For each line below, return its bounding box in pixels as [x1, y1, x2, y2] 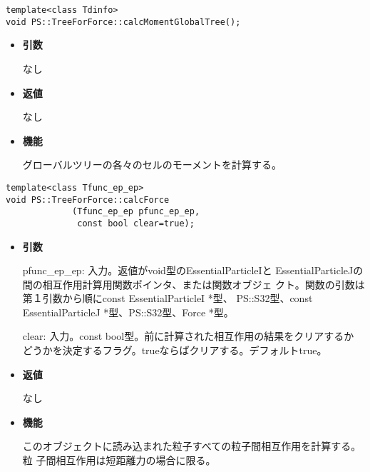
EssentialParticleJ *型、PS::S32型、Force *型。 [22, 304, 234, 319]
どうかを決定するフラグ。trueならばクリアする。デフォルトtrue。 [22, 343, 327, 358]
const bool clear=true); [77, 218, 195, 229]
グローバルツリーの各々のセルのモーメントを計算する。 [22, 157, 282, 172]
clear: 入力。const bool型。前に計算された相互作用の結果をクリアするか [22, 328, 354, 343]
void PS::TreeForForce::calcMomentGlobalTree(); [6, 16, 241, 27]
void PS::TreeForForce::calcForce [6, 194, 170, 205]
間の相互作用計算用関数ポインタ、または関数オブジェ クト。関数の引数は [22, 276, 365, 291]
